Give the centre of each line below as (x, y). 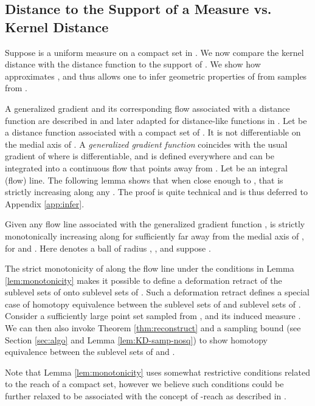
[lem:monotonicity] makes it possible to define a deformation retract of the (144, 280)
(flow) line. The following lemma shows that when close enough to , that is (144, 180)
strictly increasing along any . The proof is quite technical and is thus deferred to (156, 192)
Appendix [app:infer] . (45, 203)
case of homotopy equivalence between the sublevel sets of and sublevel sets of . (153, 304)
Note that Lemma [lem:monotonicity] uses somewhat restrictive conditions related (157, 372)
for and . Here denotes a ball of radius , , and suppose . (108, 248)
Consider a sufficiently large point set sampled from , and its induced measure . (153, 316)
